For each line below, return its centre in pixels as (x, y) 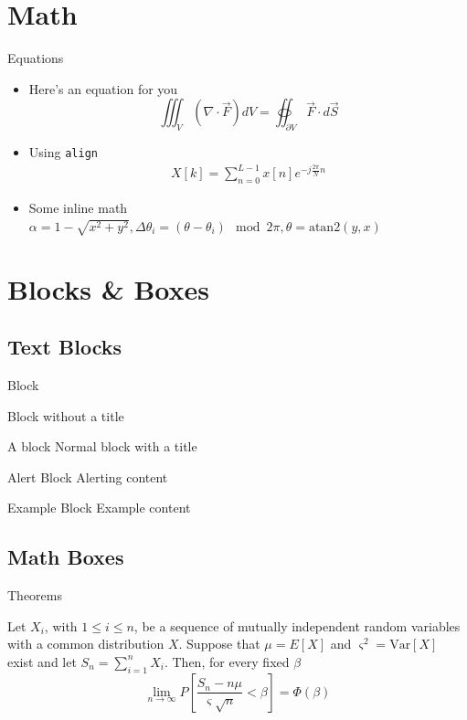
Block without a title (66, 415)
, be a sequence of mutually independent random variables (297, 625)
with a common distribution (86, 644)
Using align (63, 152)
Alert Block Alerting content (88, 476)
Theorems (35, 595)
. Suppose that (219, 644)
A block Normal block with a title (102, 446)
